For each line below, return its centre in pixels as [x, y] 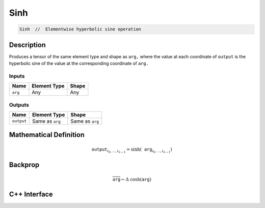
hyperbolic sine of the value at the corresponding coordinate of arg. [79, 63]
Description [27, 45]
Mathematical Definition [47, 135]
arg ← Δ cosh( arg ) [132, 179]
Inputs [17, 76]
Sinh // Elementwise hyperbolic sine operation [80, 29]
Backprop [24, 165]
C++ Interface [31, 194]
